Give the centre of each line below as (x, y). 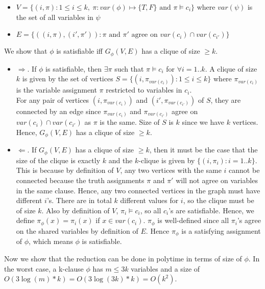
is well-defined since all (193, 220)
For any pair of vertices (53, 99)
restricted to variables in (144, 90)
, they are (226, 99)
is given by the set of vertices (68, 79)
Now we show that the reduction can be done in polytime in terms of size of (123, 258)
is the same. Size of (130, 122)
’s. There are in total (79, 200)
